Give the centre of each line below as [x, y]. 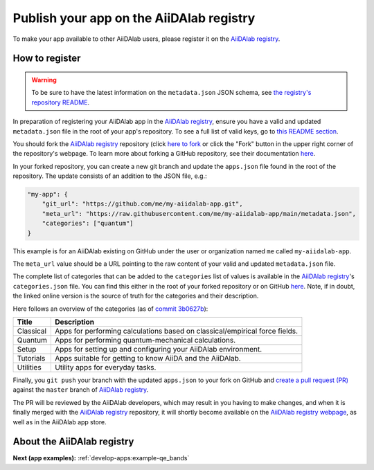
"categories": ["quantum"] [88, 224]
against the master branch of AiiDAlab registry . [81, 390]
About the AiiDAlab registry [73, 442]
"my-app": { [48, 195]
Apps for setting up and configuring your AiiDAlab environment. [159, 349]
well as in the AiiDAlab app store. [60, 422]
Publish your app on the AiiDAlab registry [134, 18]
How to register [47, 58]
